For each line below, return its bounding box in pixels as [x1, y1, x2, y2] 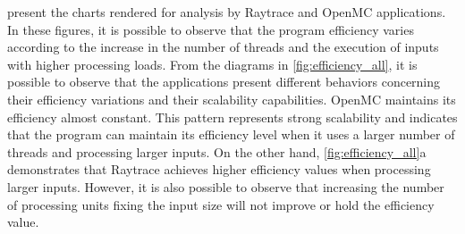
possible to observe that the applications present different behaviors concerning [7, 72, 441, 91]
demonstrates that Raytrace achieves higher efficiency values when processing [7, 160, 431, 179]
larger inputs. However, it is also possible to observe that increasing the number [7, 177, 444, 196]
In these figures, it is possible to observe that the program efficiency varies [7, 20, 414, 38]
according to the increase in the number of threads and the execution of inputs [7, 38, 439, 56]
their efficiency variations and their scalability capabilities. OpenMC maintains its [7, 89, 456, 108]
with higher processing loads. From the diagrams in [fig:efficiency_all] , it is [7, 54, 418, 73]
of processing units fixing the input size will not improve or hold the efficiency [7, 195, 435, 213]
